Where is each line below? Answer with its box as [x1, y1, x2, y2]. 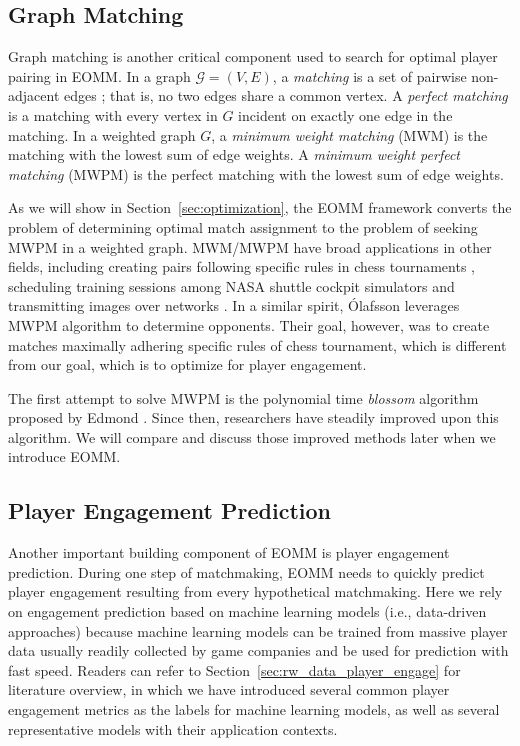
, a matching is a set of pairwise [272, 65, 467, 86]
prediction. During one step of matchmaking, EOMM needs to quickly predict [8, 561, 485, 582]
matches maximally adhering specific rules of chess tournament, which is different [8, 334, 507, 355]
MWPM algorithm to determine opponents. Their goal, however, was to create [8, 314, 490, 335]
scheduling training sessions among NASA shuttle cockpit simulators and [8, 275, 455, 296]
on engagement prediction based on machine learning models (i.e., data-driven [8, 601, 487, 622]
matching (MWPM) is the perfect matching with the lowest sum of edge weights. [8, 163, 504, 184]
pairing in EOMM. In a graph [8, 65, 191, 86]
